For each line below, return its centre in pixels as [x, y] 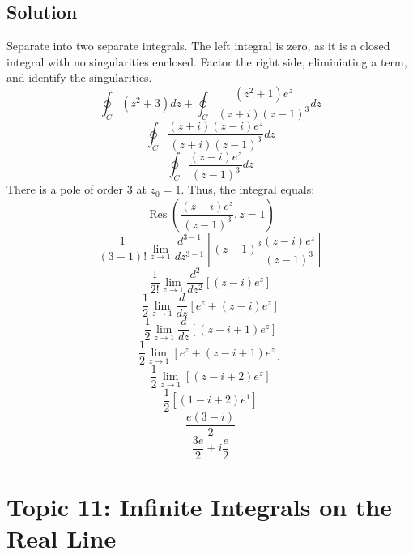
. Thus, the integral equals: [248, 189]
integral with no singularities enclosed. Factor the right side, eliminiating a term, [207, 61]
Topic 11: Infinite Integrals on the [200, 506]
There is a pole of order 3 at [77, 189]
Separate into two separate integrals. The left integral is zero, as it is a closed [198, 46]
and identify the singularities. [79, 77]
